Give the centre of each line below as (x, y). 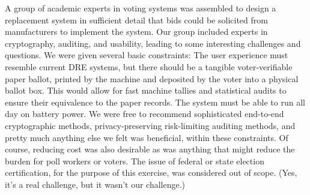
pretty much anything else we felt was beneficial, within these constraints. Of (147, 137)
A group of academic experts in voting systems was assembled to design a (141, 8)
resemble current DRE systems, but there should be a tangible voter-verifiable (149, 66)
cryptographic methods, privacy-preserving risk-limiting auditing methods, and (150, 125)
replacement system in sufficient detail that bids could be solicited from (136, 19)
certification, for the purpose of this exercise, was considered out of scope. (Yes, (151, 172)
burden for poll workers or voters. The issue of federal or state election (135, 160)
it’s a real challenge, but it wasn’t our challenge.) (95, 184)
